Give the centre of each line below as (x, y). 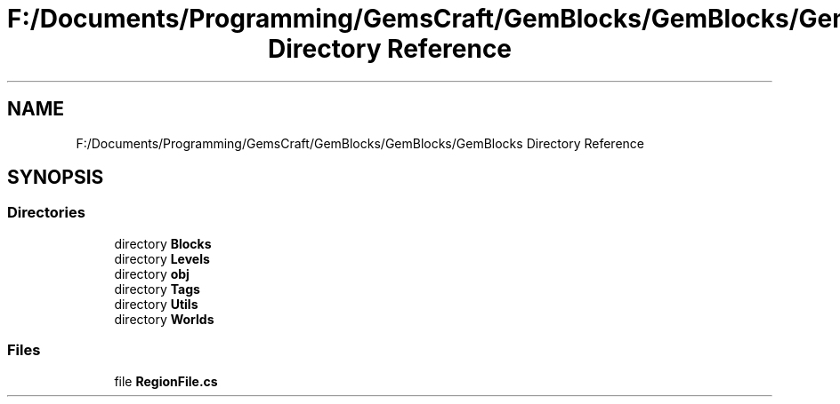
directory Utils (156, 304)
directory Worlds (164, 319)
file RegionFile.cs (166, 381)
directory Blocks (163, 243)
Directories (46, 213)
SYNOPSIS (56, 178)
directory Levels (162, 258)
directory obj (152, 273)
